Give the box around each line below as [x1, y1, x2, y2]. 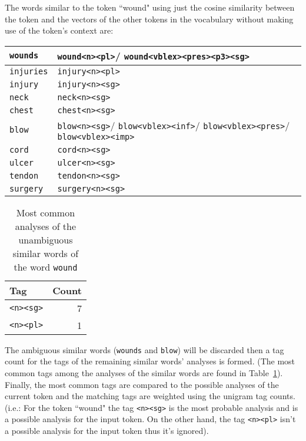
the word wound [14, 259, 78, 274]
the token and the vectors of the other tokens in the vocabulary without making [5, 12, 294, 25]
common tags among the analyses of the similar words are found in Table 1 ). [5, 367, 283, 379]
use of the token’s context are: [5, 24, 114, 37]
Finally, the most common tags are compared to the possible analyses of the [5, 378, 279, 390]
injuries [9, 66, 48, 76]
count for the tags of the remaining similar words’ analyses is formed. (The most [5, 355, 295, 367]
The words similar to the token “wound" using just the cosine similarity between [5, 1, 295, 13]
